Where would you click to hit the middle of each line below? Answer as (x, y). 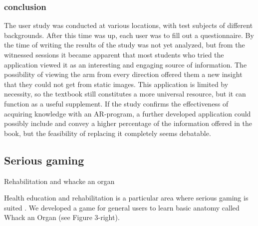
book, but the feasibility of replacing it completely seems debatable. (108, 133)
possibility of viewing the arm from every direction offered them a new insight (123, 74)
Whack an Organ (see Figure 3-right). (62, 217)
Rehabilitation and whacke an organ (59, 181)
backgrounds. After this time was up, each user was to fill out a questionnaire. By (129, 35)
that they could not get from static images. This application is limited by (116, 84)
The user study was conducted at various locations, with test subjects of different (129, 25)
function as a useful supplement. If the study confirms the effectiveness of (116, 103)
